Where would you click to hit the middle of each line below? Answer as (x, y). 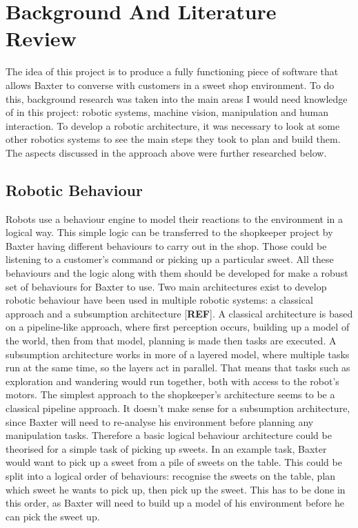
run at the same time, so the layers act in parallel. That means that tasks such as (178, 368)
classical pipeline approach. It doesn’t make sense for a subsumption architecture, (178, 408)
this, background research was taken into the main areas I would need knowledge (177, 98)
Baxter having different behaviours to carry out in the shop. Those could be (166, 245)
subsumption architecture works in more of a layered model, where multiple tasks (178, 354)
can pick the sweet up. (53, 516)
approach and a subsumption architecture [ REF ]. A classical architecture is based (179, 313)
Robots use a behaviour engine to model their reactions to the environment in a (175, 218)
